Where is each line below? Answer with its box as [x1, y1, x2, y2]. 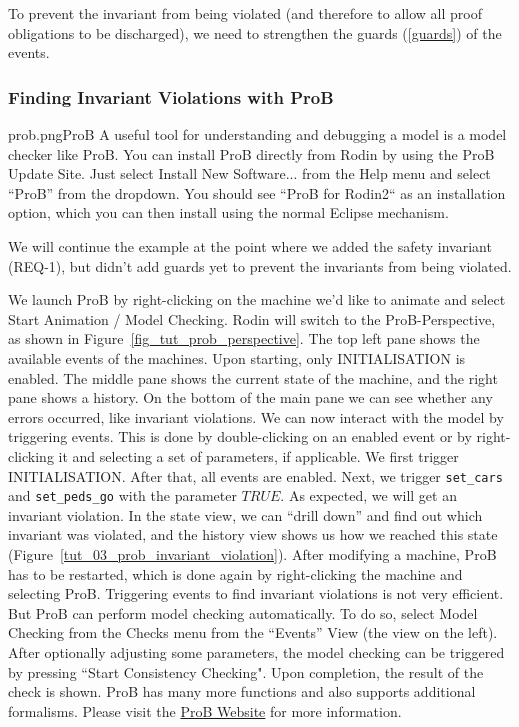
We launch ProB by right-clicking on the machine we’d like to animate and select [8, 289, 506, 310]
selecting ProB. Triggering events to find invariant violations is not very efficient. [8, 583, 504, 604]
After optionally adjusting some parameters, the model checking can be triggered [8, 641, 505, 662]
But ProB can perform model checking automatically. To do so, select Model [8, 602, 478, 623]
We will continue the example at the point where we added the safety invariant [8, 235, 492, 256]
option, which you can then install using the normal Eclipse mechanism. [8, 202, 449, 223]
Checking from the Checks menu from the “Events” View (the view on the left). [8, 622, 498, 643]
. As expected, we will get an [280, 485, 457, 506]
